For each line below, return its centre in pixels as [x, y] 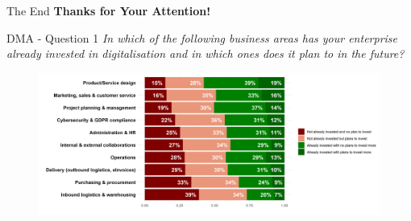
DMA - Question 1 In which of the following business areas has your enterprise [202, 37]
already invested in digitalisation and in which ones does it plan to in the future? [205, 53]
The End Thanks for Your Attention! [109, 10]
